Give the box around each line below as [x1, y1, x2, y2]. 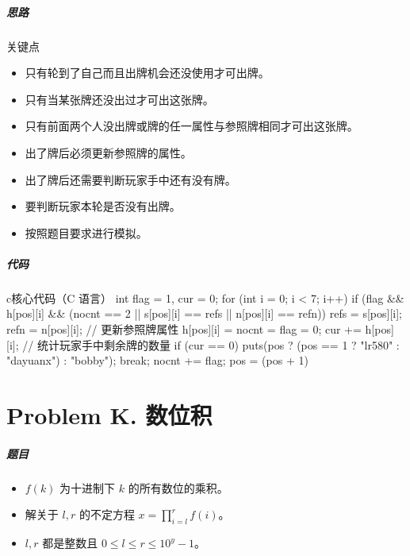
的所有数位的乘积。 [128, 479, 228, 496]
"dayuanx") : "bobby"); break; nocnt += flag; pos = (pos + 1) [6, 352, 308, 369]
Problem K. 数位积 [6, 399, 213, 431]
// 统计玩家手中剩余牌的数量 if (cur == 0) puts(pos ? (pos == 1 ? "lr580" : [22, 336, 400, 353]
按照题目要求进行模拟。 [25, 224, 148, 241]
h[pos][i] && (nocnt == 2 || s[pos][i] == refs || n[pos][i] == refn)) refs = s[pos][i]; [6, 305, 402, 322]
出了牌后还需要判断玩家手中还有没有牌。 [25, 171, 236, 187]
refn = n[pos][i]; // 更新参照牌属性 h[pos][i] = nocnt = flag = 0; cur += [6, 321, 362, 338]
